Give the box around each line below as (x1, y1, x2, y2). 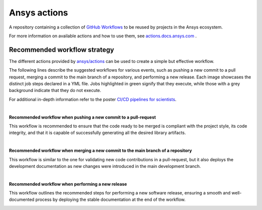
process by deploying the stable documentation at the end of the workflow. (35, 196, 186, 203)
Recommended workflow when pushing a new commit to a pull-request (9, 114, 156, 120)
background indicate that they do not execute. (9, 88, 101, 93)
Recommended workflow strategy (9, 45, 114, 54)
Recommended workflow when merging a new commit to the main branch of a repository (9, 148, 192, 153)
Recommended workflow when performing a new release (9, 181, 127, 187)
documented (9, 196, 35, 203)
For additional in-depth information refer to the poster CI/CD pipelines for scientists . (9, 96, 177, 102)
